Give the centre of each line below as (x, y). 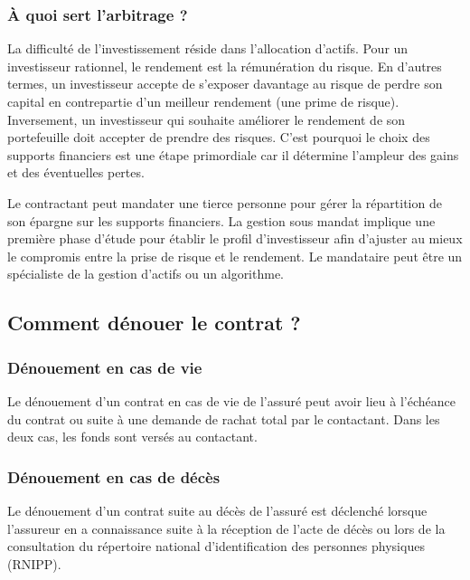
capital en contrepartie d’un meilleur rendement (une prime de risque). (203, 101)
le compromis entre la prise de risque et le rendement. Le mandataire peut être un (235, 256)
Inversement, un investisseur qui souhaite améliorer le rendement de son (207, 119)
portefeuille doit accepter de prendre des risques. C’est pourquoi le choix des (219, 137)
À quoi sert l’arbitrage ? (98, 14)
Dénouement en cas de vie (105, 367)
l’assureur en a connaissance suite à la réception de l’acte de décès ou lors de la (226, 528)
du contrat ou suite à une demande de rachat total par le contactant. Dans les (224, 418)
